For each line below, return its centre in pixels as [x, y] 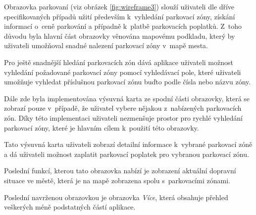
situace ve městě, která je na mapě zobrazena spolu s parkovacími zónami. [117, 180]
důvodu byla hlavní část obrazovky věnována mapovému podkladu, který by [120, 36]
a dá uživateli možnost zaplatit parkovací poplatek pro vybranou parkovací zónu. [127, 154]
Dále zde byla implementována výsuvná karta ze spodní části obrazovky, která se [127, 98]
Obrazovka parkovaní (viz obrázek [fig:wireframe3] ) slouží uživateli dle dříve [119, 6]
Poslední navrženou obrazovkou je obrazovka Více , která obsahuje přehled [116, 197]
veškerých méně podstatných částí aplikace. [70, 207]
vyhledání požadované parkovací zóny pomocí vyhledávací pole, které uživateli [123, 72]
